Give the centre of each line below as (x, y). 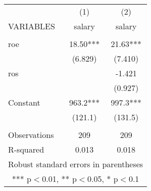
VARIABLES (32, 26)
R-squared (26, 149)
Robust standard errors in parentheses (76, 164)
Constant (24, 102)
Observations (31, 135)
